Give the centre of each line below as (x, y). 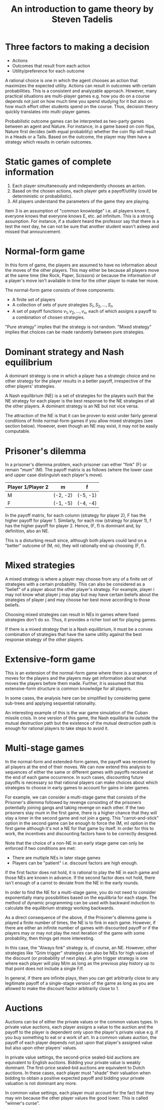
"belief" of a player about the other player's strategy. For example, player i (80, 590)
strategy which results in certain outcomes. (49, 142)
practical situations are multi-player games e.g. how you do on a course (78, 96)
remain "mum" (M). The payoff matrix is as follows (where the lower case (79, 470)
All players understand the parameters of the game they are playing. (81, 201)
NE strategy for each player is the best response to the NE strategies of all (80, 401)
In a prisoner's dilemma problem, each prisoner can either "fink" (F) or (76, 465)
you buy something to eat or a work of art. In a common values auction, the (81, 1038)
